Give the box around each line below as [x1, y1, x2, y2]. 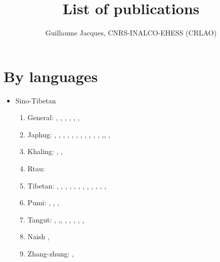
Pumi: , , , [27, 197, 60, 208]
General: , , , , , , [27, 112, 80, 123]
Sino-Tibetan [15, 95, 56, 105]
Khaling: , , [27, 146, 63, 157]
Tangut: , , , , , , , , [27, 214, 84, 224]
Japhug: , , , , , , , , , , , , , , [27, 129, 110, 139]
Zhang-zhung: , [27, 248, 74, 258]
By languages [4, 65, 98, 86]
